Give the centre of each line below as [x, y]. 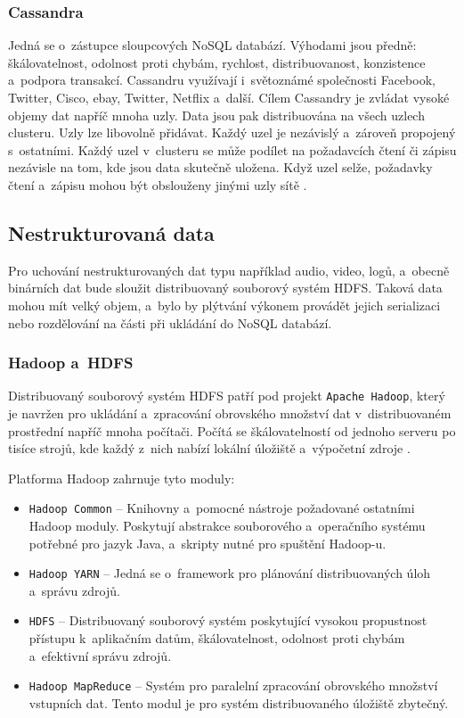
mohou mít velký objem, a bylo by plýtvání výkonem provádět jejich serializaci [224, 305]
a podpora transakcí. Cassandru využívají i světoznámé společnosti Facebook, [222, 80]
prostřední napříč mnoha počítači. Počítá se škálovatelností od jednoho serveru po [232, 430]
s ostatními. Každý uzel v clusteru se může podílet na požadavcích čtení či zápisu [232, 149]
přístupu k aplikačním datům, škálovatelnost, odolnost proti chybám [217, 638]
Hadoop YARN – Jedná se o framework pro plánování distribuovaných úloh [230, 573]
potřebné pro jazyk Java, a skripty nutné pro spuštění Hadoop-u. [208, 543]
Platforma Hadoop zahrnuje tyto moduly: [122, 478]
